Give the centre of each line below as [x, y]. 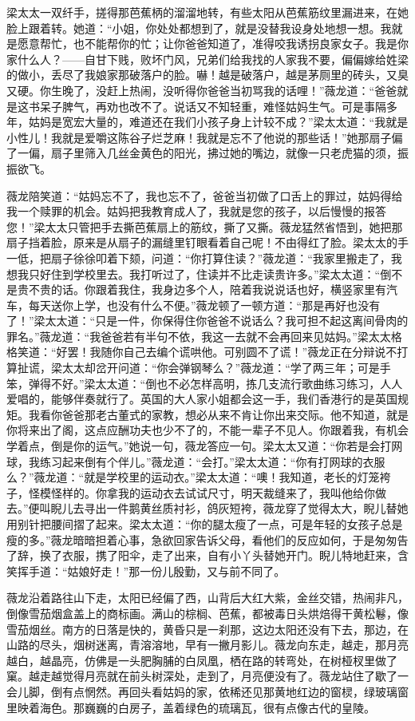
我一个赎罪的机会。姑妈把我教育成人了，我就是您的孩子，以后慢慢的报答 [196, 211]
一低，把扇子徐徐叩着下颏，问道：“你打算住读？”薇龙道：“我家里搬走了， [199, 257]
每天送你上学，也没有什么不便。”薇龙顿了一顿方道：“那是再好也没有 [204, 305]
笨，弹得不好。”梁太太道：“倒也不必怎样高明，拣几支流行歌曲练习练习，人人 [205, 383]
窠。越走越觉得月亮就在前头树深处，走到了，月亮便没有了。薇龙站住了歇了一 [207, 676]
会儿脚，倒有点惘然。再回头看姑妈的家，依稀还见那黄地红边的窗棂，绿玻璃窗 [207, 691]
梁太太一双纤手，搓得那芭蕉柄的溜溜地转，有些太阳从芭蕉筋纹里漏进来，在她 [207, 12]
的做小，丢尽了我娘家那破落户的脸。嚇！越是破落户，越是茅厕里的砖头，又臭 [207, 75]
